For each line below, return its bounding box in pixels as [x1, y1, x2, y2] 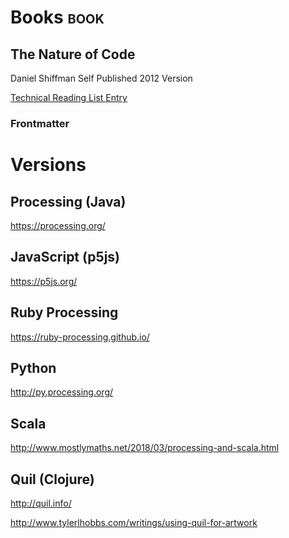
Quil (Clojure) [10, 471, 95, 488]
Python [10, 359, 57, 376]
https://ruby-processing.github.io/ [10, 331, 150, 343]
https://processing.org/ [10, 219, 106, 231]
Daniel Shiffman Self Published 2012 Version [10, 72, 193, 84]
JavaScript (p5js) [10, 249, 120, 266]
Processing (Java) [10, 193, 127, 210]
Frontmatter [10, 116, 70, 130]
